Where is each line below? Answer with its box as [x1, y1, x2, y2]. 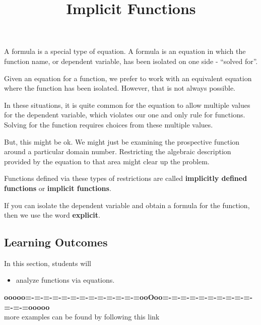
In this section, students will [4, 257, 91, 268]
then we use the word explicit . [4, 210, 100, 220]
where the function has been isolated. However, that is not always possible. [4, 83, 236, 93]
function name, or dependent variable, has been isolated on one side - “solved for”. [4, 55, 258, 66]
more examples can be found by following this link [4, 311, 160, 322]
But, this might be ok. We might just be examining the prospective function [4, 136, 240, 147]
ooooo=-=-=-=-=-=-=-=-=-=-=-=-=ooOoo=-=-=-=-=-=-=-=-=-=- [4, 292, 253, 302]
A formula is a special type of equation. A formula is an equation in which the [4, 46, 246, 56]
